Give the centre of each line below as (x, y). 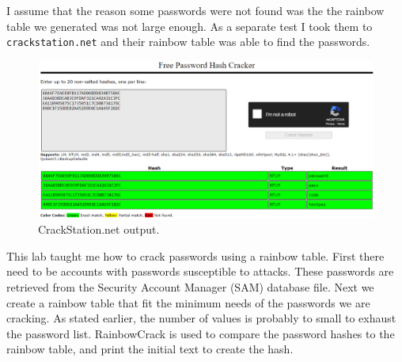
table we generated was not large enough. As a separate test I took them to (190, 26)
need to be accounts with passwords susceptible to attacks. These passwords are (200, 271)
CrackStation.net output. (99, 229)
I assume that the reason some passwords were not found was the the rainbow (195, 10)
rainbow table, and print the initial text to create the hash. (150, 349)
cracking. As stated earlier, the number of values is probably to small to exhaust (201, 318)
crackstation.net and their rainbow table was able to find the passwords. (188, 42)
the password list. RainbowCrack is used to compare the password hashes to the (201, 333)
